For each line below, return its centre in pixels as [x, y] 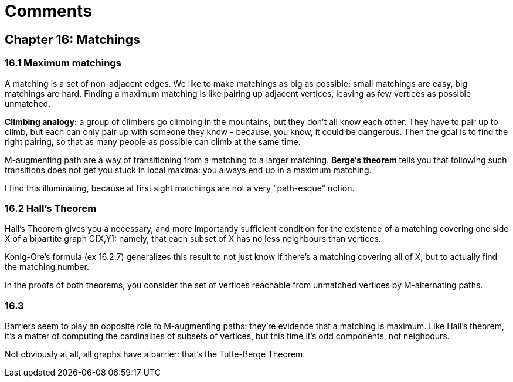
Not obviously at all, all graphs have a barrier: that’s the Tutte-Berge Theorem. [155, 354]
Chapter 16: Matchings [72, 39]
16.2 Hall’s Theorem [51, 208]
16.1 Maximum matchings [63, 63]
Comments [48, 11]
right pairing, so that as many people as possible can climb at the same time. [153, 141]
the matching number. [47, 267]
